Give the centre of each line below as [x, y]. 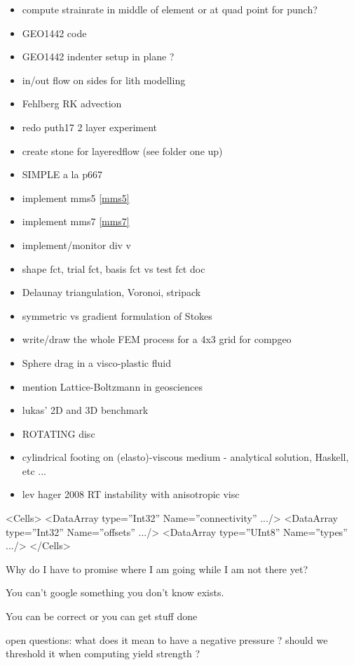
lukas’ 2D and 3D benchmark [85, 410]
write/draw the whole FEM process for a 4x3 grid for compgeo [157, 339]
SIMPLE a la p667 [62, 174]
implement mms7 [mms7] [76, 221]
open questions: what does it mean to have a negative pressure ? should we [167, 639]
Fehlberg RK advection [72, 103]
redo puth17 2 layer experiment [90, 127]
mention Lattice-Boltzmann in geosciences [112, 386]
